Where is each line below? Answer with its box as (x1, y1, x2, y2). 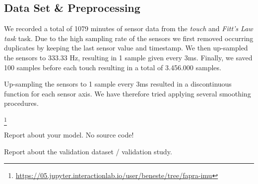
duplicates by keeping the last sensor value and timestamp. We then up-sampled (4, 43, 248, 53)
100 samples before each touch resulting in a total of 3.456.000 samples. (4, 62, 221, 72)
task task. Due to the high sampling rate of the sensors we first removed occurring (4, 33, 254, 43)
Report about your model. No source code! (4, 130, 134, 140)
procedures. (4, 98, 39, 108)
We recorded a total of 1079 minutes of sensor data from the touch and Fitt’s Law (4, 23, 253, 34)
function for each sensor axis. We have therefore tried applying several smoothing (4, 88, 251, 98)
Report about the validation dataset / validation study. (4, 146, 172, 156)
